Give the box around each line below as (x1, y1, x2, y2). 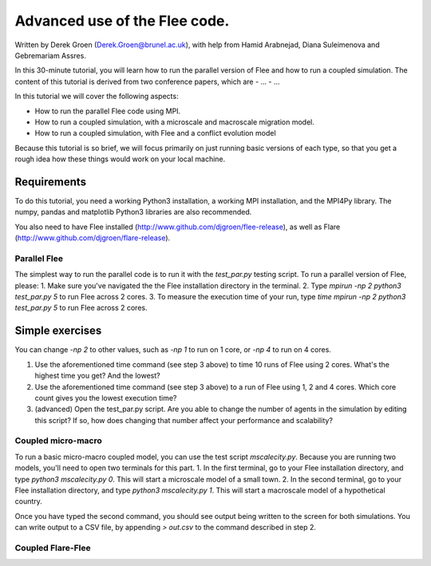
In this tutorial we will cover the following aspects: (14, 92, 179, 101)
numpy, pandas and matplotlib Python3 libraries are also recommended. (14, 208, 252, 217)
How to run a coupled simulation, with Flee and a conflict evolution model (34, 129, 276, 138)
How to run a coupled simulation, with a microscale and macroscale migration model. (34, 117, 314, 127)
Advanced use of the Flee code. (14, 12, 230, 30)
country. (14, 497, 43, 506)
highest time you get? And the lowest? (34, 371, 160, 381)
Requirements (14, 175, 87, 188)
